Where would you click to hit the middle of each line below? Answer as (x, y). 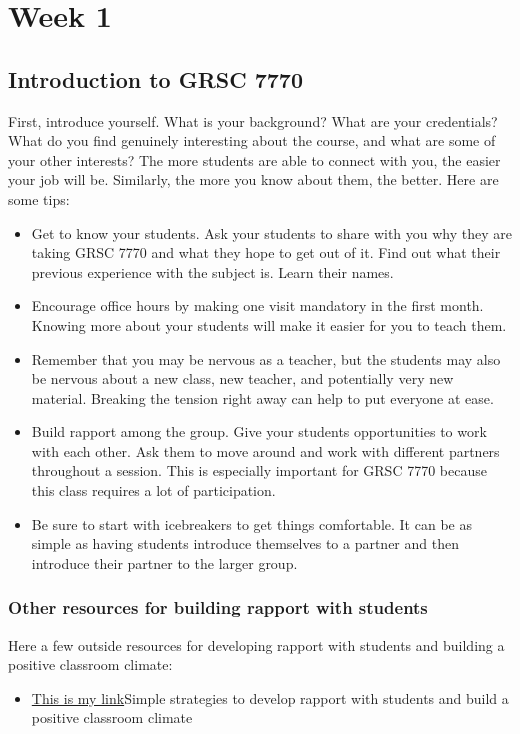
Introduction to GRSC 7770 (156, 78)
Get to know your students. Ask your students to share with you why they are (271, 232)
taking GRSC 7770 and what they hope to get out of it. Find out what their (266, 252)
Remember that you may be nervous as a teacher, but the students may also (266, 358)
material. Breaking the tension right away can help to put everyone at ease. (262, 397)
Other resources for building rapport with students (218, 607)
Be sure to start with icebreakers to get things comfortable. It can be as (251, 523)
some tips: (39, 198)
